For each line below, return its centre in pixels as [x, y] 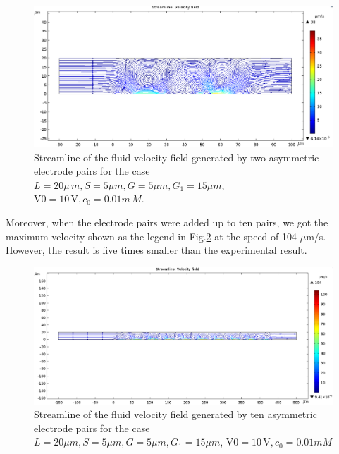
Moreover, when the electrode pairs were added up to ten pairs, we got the [167, 222]
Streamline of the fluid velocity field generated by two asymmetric [177, 157]
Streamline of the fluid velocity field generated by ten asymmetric [175, 414]
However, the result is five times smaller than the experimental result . [156, 250]
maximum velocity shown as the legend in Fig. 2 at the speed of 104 [152, 236]
